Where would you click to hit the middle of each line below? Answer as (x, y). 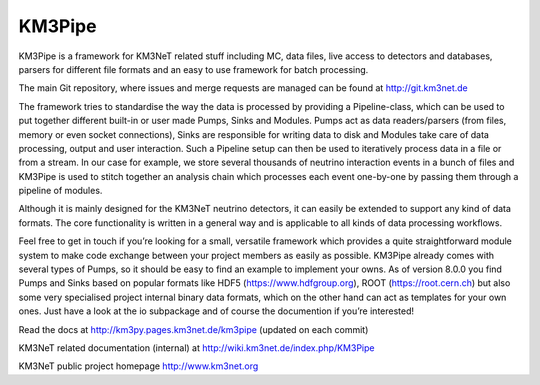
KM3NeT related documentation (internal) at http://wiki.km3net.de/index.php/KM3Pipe (196, 347)
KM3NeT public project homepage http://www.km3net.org (138, 366)
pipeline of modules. (60, 191)
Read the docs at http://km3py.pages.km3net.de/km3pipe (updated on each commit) (193, 329)
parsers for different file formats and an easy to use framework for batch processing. (193, 69)
